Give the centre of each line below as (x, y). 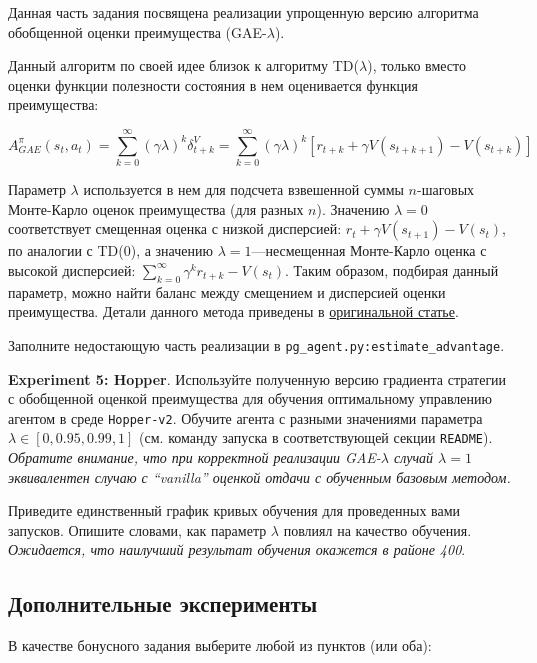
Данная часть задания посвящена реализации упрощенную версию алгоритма (243, 12)
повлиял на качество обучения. (377, 529)
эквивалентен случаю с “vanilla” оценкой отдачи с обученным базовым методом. (259, 476)
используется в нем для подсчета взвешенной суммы (243, 189)
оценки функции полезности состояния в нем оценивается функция (213, 84)
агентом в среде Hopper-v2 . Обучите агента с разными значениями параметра (245, 417)
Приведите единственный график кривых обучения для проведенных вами (234, 510)
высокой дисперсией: (72, 269)
